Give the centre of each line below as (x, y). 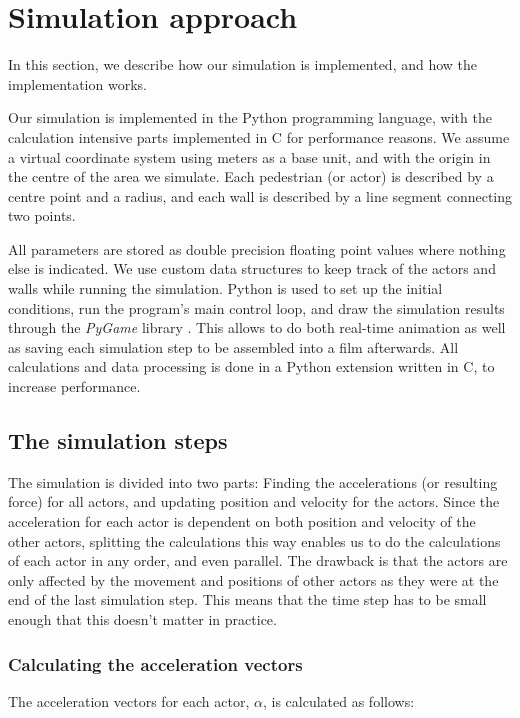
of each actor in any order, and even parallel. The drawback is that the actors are (258, 560)
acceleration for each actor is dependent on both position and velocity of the (242, 521)
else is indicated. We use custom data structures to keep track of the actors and (252, 268)
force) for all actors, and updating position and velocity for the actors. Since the (254, 501)
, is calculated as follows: (338, 700)
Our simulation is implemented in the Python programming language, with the (250, 117)
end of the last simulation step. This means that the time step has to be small (247, 599)
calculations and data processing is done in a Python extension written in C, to (251, 366)
